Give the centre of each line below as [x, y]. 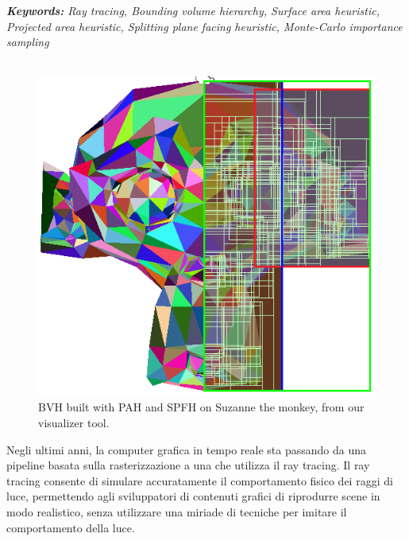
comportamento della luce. [71, 527]
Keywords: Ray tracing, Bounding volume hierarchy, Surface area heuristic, [193, 10]
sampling [28, 42]
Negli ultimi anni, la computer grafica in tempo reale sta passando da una [187, 449]
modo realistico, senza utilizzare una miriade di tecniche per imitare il [177, 512]
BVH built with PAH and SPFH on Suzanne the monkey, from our [201, 407]
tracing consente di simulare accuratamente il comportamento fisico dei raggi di [200, 480]
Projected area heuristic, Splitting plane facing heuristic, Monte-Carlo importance [204, 26]
